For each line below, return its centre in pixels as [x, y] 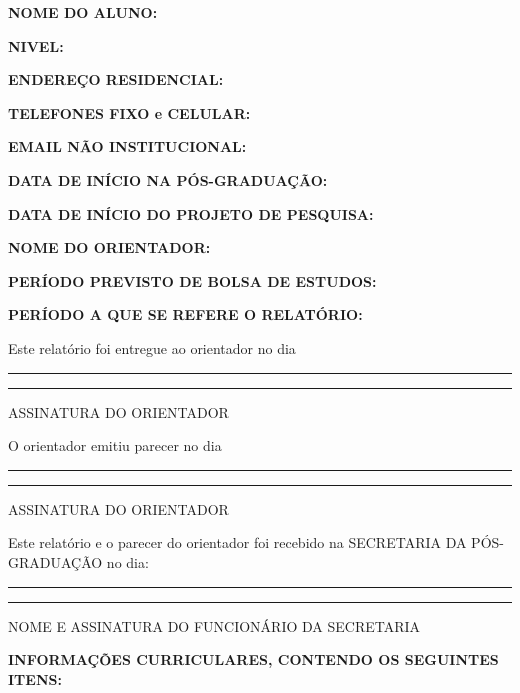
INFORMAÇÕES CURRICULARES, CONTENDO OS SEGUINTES [253, 659]
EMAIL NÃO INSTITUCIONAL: [127, 146]
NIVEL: [36, 45]
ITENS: [35, 678]
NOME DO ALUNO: [83, 12]
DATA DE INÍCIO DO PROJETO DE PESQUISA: [191, 213]
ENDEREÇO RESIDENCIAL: [116, 79]
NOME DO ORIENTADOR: [109, 247]
